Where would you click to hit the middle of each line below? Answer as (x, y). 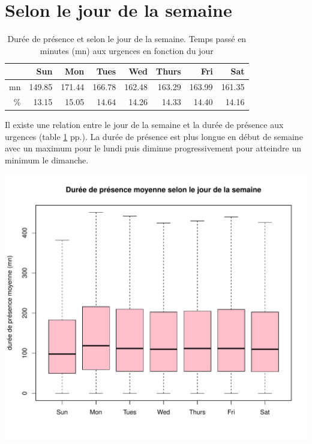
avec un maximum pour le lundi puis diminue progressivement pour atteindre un (153, 148)
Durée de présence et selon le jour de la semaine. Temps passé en (127, 39)
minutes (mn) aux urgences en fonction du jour (127, 50)
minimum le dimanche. (47, 160)
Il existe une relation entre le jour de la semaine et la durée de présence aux (144, 125)
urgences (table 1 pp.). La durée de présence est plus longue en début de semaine (154, 136)
